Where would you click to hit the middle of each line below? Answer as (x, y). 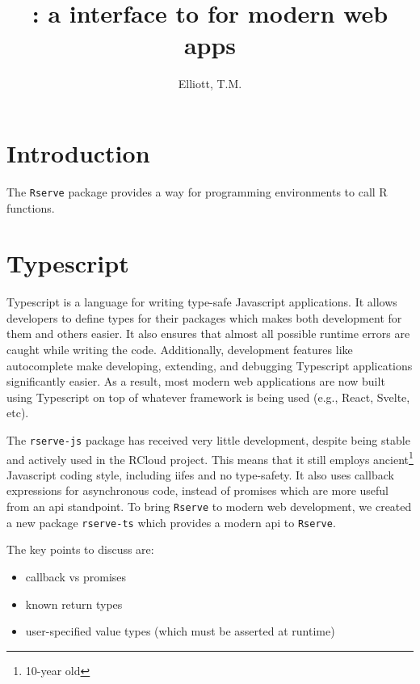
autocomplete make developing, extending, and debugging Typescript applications (210, 365)
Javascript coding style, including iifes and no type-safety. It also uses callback (200, 474)
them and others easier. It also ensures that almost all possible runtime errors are (208, 334)
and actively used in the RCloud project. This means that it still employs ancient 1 (210, 458)
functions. (31, 207)
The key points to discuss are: (80, 549)
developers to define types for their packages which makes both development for (204, 317)
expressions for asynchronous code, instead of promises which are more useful (198, 490)
